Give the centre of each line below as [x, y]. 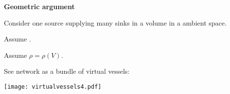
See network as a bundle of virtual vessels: [67, 71]
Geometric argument [39, 6]
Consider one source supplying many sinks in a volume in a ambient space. [115, 22]
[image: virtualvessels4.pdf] [53, 87]
